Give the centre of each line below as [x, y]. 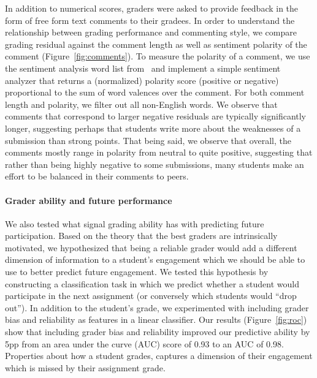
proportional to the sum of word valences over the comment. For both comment [155, 92]
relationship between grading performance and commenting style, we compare [151, 32]
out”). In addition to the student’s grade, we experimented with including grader [157, 307]
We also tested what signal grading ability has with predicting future [135, 223]
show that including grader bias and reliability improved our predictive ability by [158, 332]
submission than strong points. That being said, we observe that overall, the [148, 140]
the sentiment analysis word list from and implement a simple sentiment [143, 68]
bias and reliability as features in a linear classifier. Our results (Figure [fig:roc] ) [156, 319]
